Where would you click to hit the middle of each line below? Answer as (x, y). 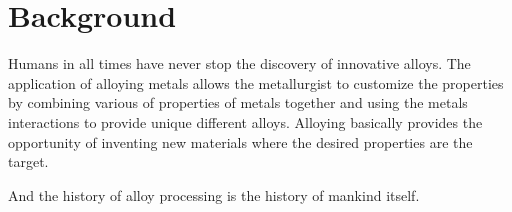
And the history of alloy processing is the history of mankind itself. (214, 194)
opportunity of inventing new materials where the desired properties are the (240, 141)
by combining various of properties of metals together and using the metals (238, 102)
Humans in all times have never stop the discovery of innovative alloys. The (239, 63)
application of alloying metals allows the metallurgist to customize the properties (256, 82)
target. (28, 161)
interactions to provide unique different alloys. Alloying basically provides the (245, 121)
